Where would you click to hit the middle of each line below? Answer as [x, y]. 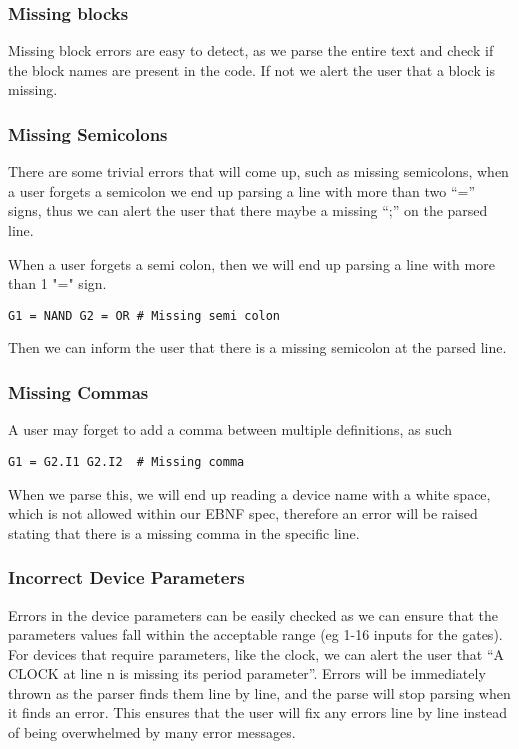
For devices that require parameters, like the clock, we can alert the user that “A [256, 653]
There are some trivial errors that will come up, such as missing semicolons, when [258, 171]
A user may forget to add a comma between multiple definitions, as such [230, 429]
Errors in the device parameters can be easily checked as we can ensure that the [253, 614]
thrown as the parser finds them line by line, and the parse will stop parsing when [259, 692]
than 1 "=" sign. [57, 283]
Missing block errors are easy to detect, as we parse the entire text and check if [251, 50]
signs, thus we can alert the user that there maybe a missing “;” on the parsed [248, 210]
